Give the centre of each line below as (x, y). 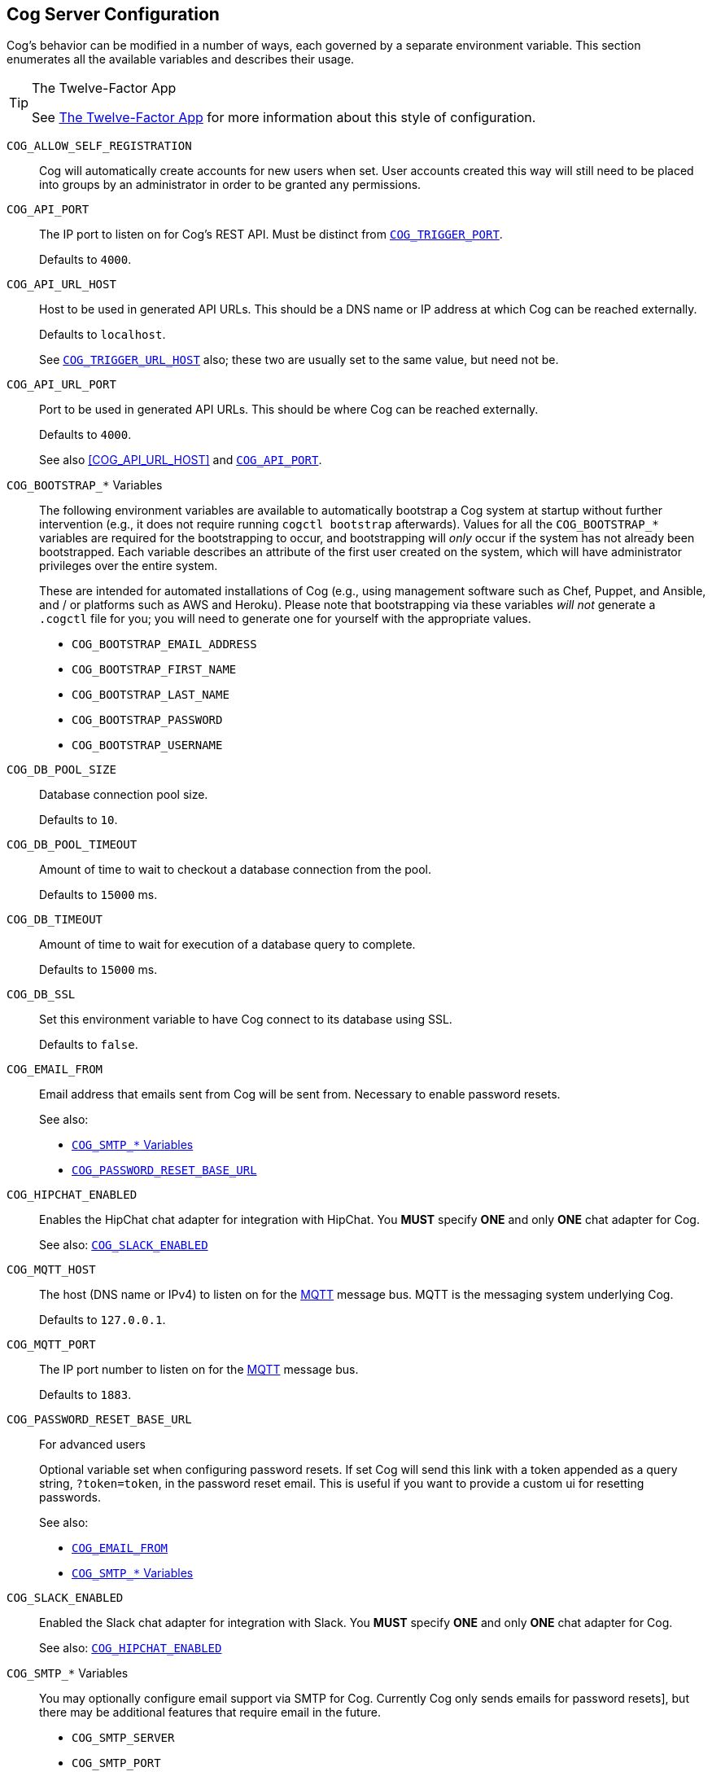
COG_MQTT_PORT (51, 1345)
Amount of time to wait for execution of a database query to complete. (227, 945)
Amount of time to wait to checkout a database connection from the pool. (236, 870)
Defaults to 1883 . (85, 1395)
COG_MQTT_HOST (51, 1270)
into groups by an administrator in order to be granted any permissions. (230, 185)
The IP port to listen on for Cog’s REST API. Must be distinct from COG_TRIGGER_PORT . (271, 235)
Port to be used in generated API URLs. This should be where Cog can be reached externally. (289, 410)
